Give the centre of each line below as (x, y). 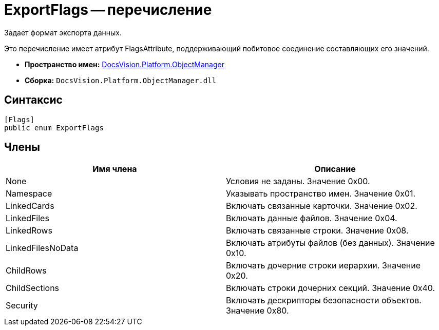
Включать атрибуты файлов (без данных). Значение (330, 243)
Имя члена (115, 169)
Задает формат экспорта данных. (63, 32)
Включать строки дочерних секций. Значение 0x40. (331, 288)
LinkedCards (30, 206)
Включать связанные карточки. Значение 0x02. (322, 206)
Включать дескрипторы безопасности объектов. (324, 300)
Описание (335, 169)
